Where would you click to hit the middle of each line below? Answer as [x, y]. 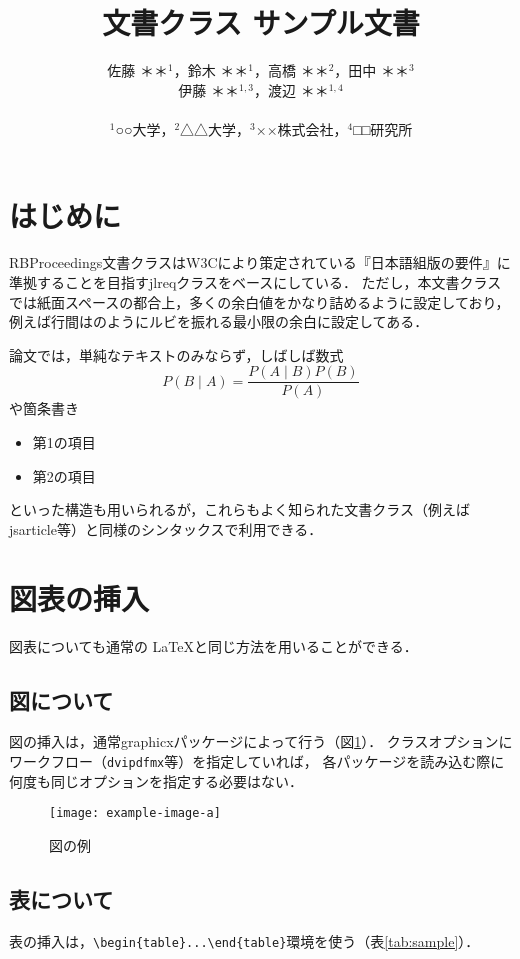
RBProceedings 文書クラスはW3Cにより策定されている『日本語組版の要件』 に [260, 262]
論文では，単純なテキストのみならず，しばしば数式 [176, 354]
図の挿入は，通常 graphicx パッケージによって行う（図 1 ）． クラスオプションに [261, 741]
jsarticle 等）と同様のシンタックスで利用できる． [166, 528]
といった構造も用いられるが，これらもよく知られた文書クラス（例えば [239, 509]
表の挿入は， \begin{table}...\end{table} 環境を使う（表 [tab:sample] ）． [244, 940]
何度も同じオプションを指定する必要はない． [156, 780]
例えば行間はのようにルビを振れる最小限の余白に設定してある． [219, 321]
